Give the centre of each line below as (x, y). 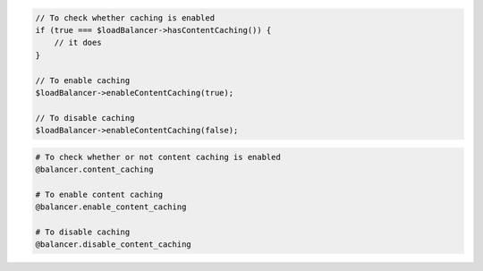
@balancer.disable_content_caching (113, 245)
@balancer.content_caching (94, 169)
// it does (78, 43)
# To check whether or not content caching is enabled (158, 157)
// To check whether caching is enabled (125, 17)
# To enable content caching (99, 194)
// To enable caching (83, 80)
